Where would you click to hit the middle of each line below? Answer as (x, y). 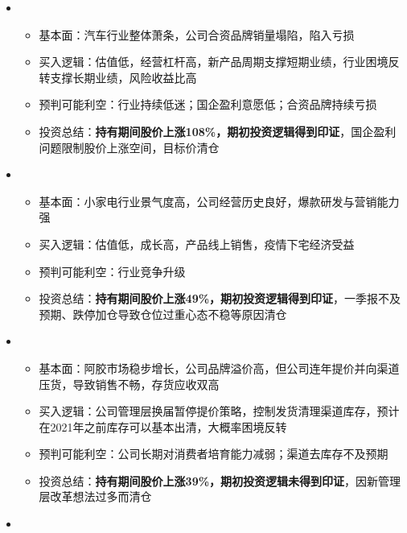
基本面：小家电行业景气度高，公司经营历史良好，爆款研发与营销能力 (219, 201)
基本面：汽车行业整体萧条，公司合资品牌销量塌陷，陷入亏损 (197, 34)
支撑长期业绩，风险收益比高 (123, 77)
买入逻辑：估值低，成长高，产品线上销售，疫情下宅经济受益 (197, 244)
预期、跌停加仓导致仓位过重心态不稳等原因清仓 (163, 314)
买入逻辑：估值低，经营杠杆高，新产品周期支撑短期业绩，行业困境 (214, 62)
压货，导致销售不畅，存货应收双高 (129, 384)
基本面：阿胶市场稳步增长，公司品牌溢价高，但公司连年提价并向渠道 (219, 368)
